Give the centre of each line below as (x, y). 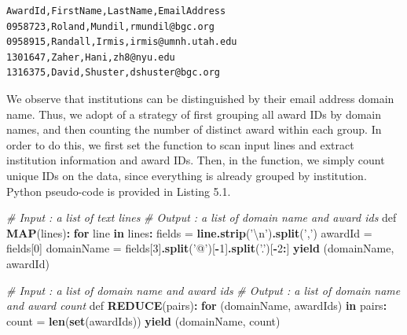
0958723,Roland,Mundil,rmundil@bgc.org (110, 26)
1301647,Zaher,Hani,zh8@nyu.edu (91, 57)
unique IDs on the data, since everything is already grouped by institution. (187, 175)
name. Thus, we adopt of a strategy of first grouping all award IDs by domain (194, 114)
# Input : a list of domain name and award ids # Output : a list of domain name (203, 290)
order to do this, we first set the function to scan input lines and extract (180, 144)
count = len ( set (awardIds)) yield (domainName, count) (143, 320)
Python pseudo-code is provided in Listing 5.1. (119, 191)
